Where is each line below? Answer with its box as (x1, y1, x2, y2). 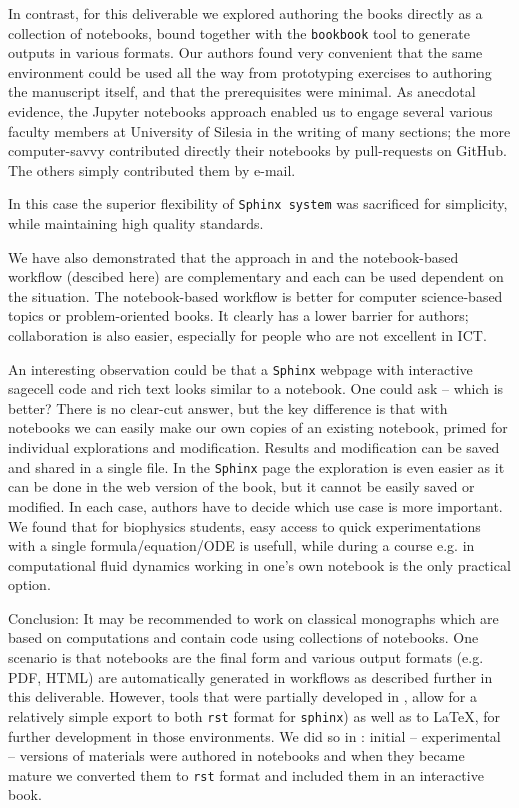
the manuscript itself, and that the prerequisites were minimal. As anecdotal (8, 81, 476, 102)
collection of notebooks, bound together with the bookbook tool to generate (8, 22, 470, 43)
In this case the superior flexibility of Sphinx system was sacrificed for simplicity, (8, 193, 508, 214)
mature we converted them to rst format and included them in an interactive (8, 764, 484, 785)
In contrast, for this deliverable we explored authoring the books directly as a (8, 3, 483, 23)
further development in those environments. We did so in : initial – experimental (8, 725, 501, 746)
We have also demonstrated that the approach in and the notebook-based (8, 246, 459, 267)
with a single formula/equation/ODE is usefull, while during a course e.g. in (8, 535, 475, 556)
